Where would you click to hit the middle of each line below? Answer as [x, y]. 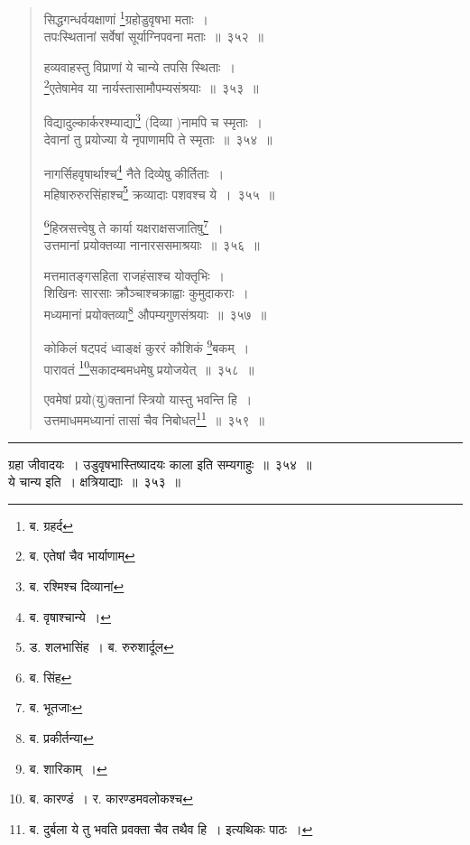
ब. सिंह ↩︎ [51, 677]
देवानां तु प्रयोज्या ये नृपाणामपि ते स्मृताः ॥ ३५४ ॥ [158, 139]
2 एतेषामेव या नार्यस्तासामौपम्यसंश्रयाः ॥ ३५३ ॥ [151, 87]
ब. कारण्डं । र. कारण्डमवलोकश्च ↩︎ [111, 799]
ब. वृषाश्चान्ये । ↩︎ [70, 616]
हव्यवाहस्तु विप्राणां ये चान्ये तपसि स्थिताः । [139, 66]
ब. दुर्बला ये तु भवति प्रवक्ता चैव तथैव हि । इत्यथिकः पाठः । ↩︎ [171, 828]
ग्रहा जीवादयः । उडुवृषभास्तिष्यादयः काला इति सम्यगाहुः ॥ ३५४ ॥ [160, 464]
